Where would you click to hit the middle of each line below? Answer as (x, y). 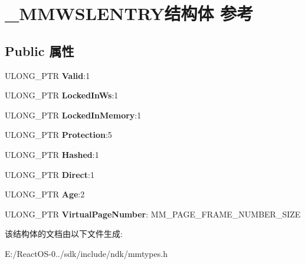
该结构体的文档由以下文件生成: (64, 234)
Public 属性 (40, 50)
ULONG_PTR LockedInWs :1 (62, 95)
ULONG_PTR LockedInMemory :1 (73, 115)
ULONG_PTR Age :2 (45, 194)
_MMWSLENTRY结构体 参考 (129, 13)
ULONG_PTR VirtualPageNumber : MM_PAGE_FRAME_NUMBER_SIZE (153, 214)
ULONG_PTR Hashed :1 (52, 154)
